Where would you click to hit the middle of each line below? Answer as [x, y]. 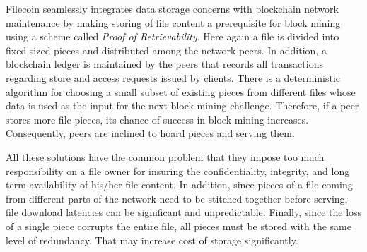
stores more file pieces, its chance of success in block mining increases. [157, 119]
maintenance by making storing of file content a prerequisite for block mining [173, 22]
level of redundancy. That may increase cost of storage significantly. [152, 240]
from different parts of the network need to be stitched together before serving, [177, 198]
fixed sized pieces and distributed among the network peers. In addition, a [166, 50]
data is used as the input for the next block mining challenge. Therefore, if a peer [182, 106]
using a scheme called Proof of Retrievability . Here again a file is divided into [173, 36]
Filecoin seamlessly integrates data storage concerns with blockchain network [172, 8]
